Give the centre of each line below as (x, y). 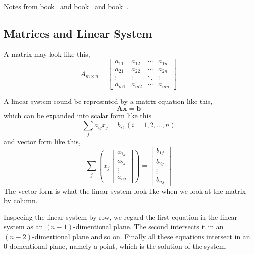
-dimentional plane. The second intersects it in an (149, 227)
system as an (24, 227)
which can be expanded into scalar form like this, (78, 116)
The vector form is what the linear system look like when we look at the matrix (125, 190)
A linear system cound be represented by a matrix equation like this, (108, 101)
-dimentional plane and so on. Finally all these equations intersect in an (141, 236)
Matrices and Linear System (78, 33)
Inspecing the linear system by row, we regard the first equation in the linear (121, 217)
